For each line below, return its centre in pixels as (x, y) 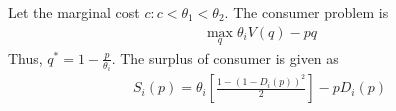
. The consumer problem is (306, 12)
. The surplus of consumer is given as (225, 57)
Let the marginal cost (74, 12)
